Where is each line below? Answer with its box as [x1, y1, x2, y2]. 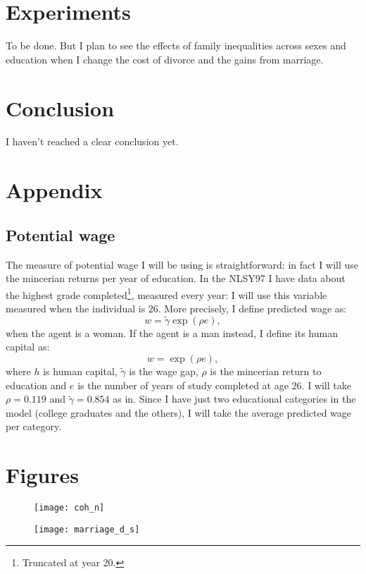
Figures [6, 460, 79, 489]
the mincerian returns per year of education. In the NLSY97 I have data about [6, 271, 346, 286]
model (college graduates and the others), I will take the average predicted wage [6, 405, 352, 420]
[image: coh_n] [34, 503, 105, 513]
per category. [6, 419, 62, 434]
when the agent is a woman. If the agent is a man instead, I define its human [6, 325, 338, 340]
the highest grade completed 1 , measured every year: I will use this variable [6, 285, 327, 302]
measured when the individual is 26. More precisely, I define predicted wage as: [6, 301, 347, 316]
